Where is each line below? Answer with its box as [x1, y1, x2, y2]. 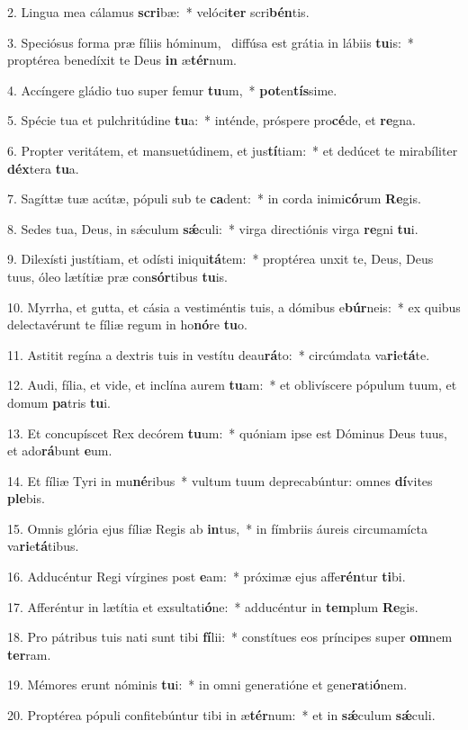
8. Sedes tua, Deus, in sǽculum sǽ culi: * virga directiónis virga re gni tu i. [7, 219, 418, 238]
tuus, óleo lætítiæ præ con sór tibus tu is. [7, 266, 229, 285]
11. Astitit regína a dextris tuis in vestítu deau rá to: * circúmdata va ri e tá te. [7, 345, 430, 364]
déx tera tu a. [7, 158, 79, 177]
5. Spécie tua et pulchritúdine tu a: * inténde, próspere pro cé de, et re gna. [7, 111, 416, 130]
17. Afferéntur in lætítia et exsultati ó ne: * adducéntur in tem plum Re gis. [7, 597, 418, 616]
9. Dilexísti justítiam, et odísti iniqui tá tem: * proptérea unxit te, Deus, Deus [7, 249, 434, 268]
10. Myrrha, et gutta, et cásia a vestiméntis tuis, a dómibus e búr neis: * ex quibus [7, 297, 461, 316]
